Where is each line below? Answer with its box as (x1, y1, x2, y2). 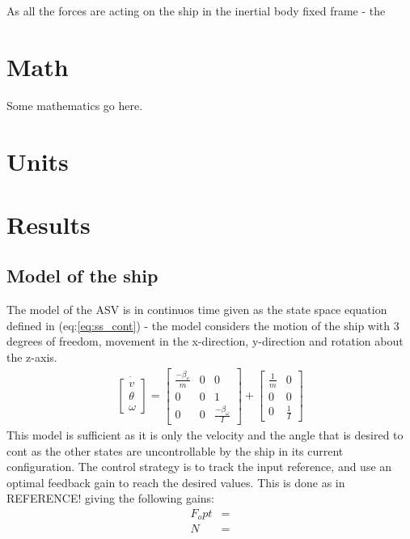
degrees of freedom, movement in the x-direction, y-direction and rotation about (6, 333, 404, 350)
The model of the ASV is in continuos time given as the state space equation (6, 301, 387, 318)
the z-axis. (6, 349, 57, 366)
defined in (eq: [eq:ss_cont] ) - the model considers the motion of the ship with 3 (6, 316, 399, 333)
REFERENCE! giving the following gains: (6, 490, 214, 507)
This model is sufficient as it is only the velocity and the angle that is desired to (6, 426, 404, 443)
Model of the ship (6, 263, 159, 288)
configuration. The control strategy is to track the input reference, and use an (6, 458, 392, 475)
